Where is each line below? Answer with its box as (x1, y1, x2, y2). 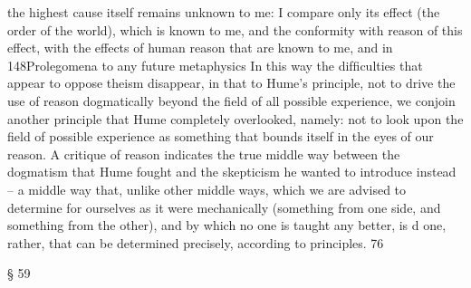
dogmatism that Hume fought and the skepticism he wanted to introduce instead (7, 162, 457, 181)
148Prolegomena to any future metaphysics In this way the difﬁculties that (7, 55, 423, 74)
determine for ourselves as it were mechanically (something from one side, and (7, 197, 441, 216)
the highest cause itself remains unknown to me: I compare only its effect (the (7, 3, 440, 21)
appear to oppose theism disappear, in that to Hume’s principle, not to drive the (7, 73, 456, 92)
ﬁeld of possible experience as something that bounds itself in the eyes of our (7, 127, 434, 146)
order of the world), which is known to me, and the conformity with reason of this (7, 20, 463, 39)
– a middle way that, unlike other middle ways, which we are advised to (7, 179, 407, 198)
